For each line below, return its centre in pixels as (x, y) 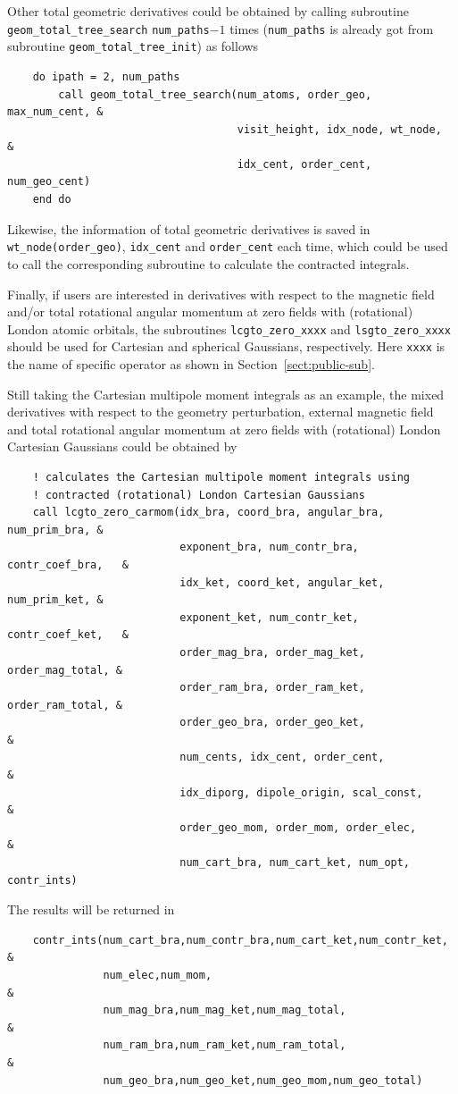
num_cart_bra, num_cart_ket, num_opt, (295, 863)
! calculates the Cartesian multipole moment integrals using (221, 477)
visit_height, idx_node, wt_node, (339, 129)
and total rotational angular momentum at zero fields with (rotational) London (224, 429)
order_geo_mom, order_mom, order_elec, (298, 827)
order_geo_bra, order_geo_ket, (272, 723)
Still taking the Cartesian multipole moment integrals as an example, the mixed (226, 394)
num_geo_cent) (49, 182)
